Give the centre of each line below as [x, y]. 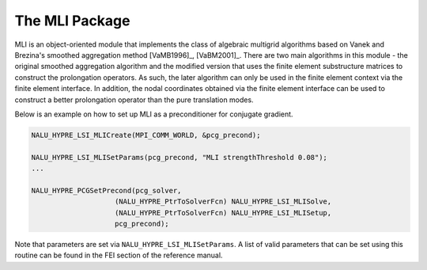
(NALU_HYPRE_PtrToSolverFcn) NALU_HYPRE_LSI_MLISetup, [223, 213]
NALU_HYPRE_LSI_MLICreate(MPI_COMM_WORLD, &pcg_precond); [146, 135]
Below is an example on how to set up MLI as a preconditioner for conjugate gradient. [154, 114]
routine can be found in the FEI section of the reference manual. [119, 255]
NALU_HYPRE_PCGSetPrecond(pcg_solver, [106, 190]
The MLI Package [72, 21]
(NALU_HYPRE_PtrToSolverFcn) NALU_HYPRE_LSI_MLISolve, [223, 202]
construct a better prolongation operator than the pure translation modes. [134, 100]
